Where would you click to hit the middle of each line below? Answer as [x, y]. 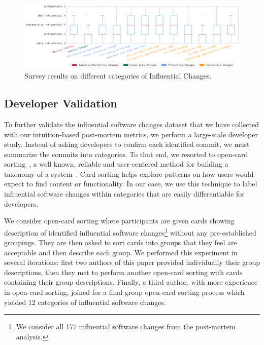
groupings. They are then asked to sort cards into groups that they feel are [121, 242]
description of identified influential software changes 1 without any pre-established [130, 232]
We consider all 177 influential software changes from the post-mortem [126, 327]
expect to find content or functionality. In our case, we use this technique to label [131, 184]
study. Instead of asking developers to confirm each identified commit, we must [127, 144]
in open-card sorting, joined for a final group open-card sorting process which [124, 292]
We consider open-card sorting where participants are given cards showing [119, 221]
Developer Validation [61, 103]
